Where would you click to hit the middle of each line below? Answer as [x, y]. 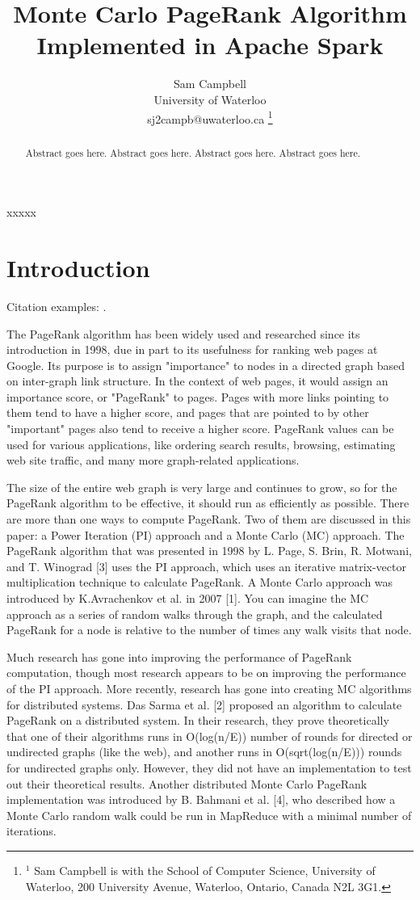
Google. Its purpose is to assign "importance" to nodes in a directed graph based [206, 365]
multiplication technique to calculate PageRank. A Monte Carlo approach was [200, 582]
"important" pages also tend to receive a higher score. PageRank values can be [200, 429]
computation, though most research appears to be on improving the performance [206, 673]
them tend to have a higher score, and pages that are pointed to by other [188, 412]
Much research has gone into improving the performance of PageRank [179, 656]
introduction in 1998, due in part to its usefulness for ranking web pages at [192, 349]
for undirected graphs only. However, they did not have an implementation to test [209, 767]
